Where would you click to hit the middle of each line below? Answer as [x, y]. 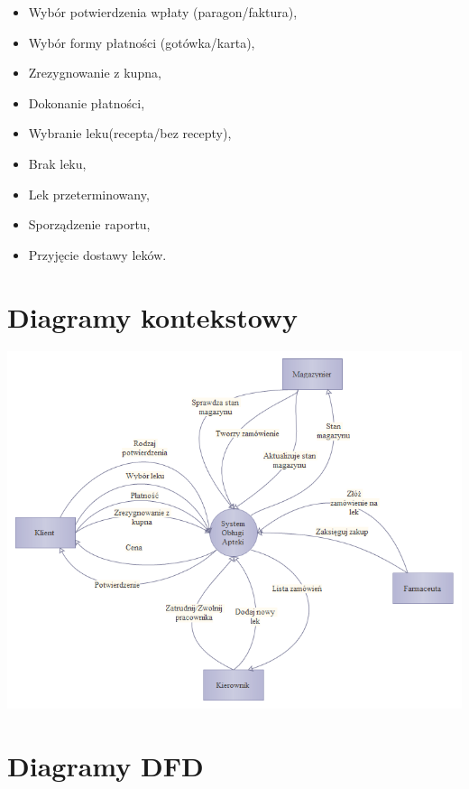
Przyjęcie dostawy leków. [97, 254]
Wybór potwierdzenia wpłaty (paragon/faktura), [163, 12]
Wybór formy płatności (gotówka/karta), [142, 42]
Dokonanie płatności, [87, 102]
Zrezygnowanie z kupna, [95, 73]
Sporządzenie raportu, [89, 224]
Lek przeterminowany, [89, 194]
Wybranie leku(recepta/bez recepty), [130, 133]
